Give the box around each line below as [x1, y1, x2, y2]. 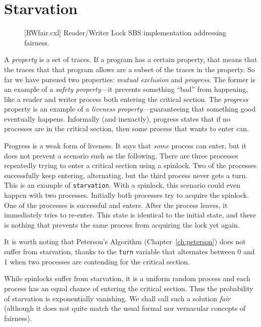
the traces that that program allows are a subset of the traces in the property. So [4, 64, 255, 74]
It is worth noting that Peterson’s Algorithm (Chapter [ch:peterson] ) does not [4, 236, 246, 247]
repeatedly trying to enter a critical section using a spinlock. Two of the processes [4, 160, 257, 171]
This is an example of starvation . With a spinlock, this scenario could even [4, 180, 240, 190]
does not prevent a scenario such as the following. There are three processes [4, 150, 238, 160]
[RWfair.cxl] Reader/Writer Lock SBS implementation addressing [24, 27, 227, 38]
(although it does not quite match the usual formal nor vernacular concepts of [4, 303, 246, 313]
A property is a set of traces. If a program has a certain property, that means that [4, 54, 257, 65]
